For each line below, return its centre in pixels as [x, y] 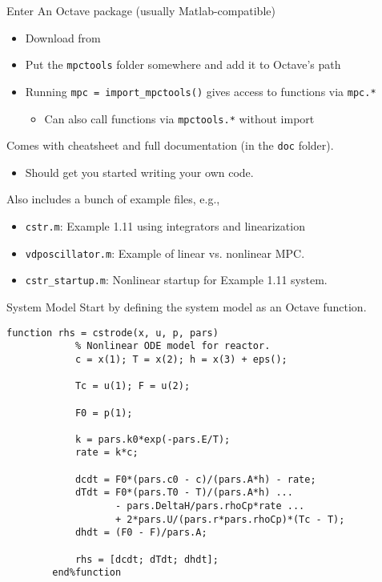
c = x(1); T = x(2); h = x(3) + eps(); [181, 359]
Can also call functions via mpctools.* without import [179, 118]
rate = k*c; [107, 453]
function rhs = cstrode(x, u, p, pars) [113, 333]
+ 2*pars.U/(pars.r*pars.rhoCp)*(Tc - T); [230, 519]
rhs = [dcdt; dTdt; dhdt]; [147, 559]
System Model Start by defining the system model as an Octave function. [187, 306]
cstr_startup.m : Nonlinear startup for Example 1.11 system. [176, 280]
